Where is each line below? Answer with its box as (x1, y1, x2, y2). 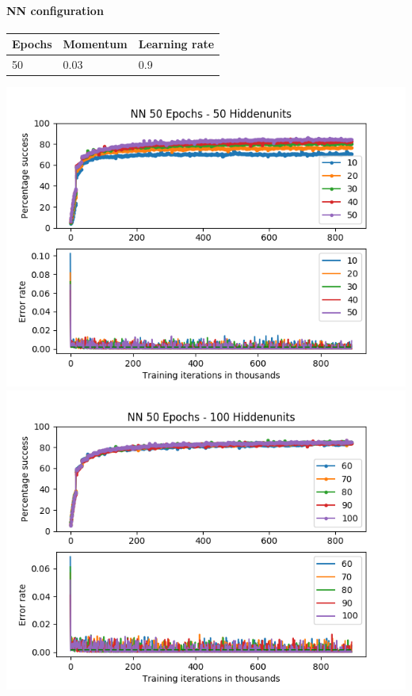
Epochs (12, 36, 52, 52)
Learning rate (138, 36, 215, 52)
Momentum (63, 36, 128, 52)
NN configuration (6, 2, 104, 18)
